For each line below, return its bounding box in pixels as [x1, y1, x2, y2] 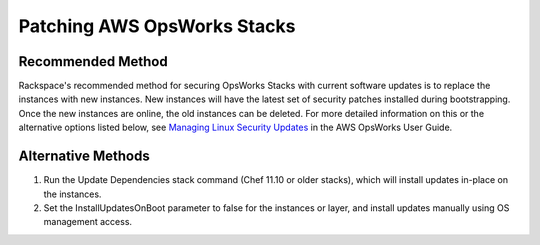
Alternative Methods [18, 148, 150, 165]
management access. [43, 216, 133, 228]
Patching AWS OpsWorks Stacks [18, 15, 296, 37]
